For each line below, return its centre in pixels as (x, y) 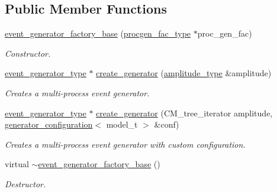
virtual (17, 164)
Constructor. (28, 53)
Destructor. (25, 183)
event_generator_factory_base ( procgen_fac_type (98, 33)
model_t (122, 124)
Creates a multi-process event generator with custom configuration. (125, 144)
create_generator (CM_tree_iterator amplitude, (184, 113)
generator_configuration (49, 124)
